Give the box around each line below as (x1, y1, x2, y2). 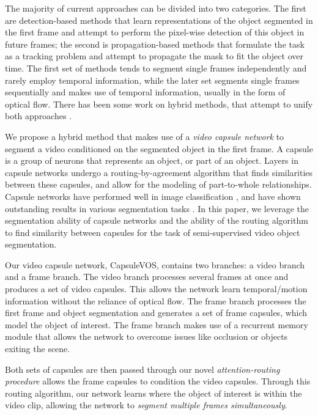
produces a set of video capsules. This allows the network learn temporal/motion (5, 282, 308, 295)
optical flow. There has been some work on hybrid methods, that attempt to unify (5, 97, 313, 110)
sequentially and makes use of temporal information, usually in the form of (5, 86, 286, 98)
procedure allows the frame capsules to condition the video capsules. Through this (5, 375, 311, 387)
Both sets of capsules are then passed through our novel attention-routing (5, 362, 280, 375)
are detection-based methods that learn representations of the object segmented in (5, 13, 313, 26)
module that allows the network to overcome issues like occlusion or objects (5, 330, 288, 343)
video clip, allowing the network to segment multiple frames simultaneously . (5, 398, 287, 411)
